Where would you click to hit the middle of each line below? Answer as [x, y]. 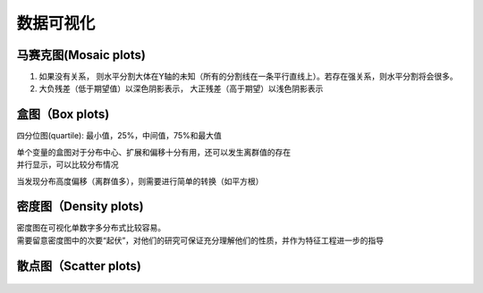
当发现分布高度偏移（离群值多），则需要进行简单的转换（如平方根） [140, 181]
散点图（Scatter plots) [79, 266]
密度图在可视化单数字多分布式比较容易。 [91, 228]
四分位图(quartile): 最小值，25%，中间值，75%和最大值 [119, 136]
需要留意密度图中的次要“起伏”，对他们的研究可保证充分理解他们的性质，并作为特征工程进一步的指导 [200, 240]
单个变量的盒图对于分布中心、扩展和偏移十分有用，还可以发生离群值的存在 [153, 152]
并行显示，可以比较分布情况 [68, 164]
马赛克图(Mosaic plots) [81, 55]
